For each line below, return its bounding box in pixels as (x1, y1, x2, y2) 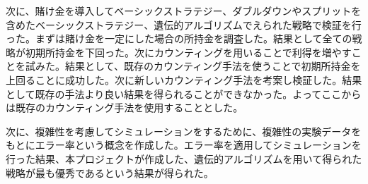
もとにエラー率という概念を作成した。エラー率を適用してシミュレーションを (6, 137, 362, 152)
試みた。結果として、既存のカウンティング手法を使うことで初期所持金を (25, 59, 361, 73)
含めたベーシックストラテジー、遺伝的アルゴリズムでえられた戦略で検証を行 (6, 17, 362, 32)
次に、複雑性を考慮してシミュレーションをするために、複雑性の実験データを (6, 123, 362, 138)
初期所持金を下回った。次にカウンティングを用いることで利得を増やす (25, 44, 352, 59)
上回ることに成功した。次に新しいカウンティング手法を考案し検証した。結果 (6, 72, 362, 87)
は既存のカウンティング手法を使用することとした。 (6, 100, 243, 115)
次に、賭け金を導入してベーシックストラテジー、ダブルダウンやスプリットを (6, 4, 362, 18)
